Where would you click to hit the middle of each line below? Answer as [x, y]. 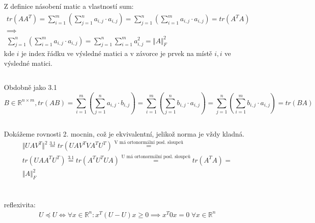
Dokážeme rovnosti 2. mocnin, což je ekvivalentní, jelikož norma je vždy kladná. [124, 133]
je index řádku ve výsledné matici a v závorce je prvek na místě [117, 53]
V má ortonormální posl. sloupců [149, 142]
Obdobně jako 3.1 [31, 87]
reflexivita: [20, 205]
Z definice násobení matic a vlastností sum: [69, 6]
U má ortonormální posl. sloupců [156, 157]
